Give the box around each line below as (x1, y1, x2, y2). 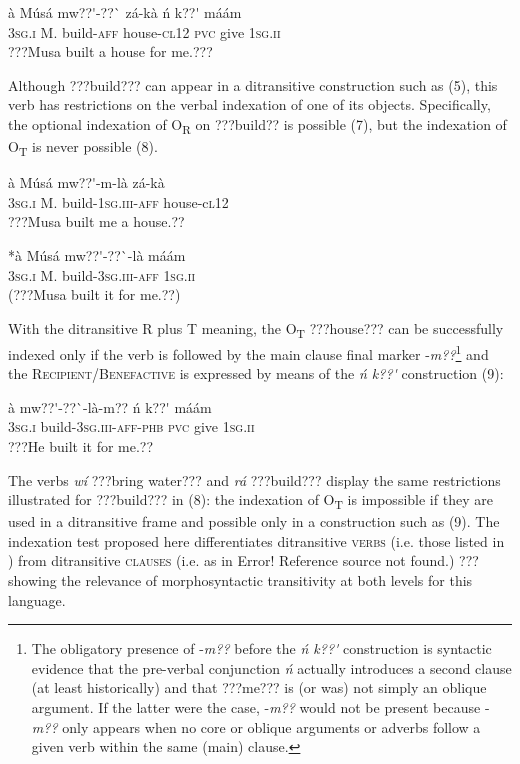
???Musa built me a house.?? (8, 211, 185, 232)
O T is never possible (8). (8, 136, 158, 159)
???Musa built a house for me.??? (8, 41, 213, 62)
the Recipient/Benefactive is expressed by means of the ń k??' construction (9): (8, 363, 504, 384)
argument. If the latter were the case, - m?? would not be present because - (31, 697, 490, 717)
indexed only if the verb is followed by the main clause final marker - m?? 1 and (8, 340, 489, 364)
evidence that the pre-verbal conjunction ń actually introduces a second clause (31, 657, 512, 678)
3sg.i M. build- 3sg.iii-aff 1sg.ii (8, 264, 196, 285)
